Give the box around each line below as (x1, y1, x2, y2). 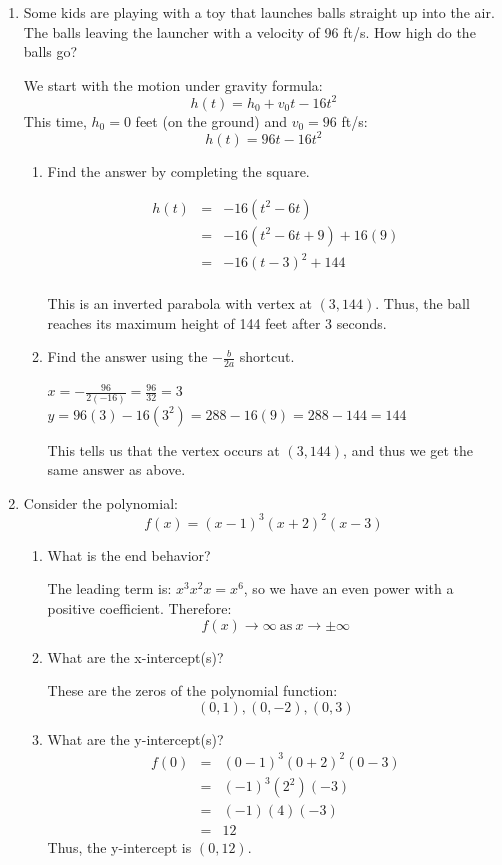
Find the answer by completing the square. (47, 160, 310, 181)
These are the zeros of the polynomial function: (47, 680, 338, 701)
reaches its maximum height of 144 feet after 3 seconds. (47, 312, 387, 333)
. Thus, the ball (375, 293, 470, 314)
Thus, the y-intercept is (47, 837, 192, 858)
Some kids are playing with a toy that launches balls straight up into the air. (23, 2, 495, 22)
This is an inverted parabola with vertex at (47, 293, 312, 314)
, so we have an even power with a (243, 578, 454, 599)
